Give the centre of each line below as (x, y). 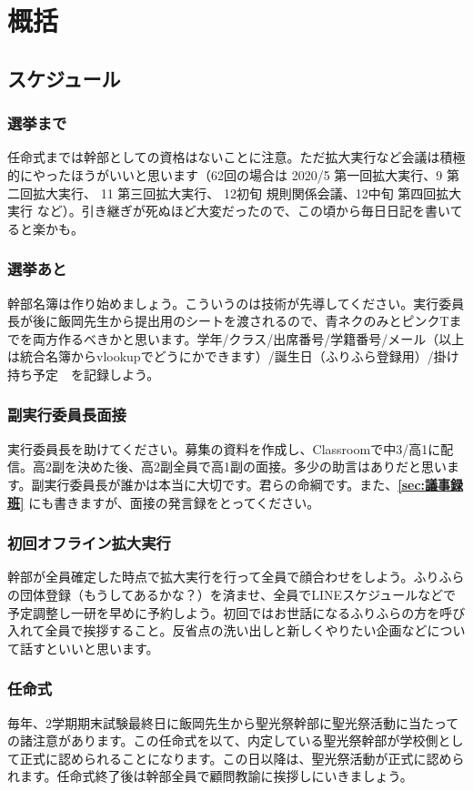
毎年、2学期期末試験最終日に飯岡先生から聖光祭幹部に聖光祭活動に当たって (233, 722)
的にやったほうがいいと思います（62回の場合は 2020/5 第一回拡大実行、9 (225, 174)
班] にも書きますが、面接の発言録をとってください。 (164, 502)
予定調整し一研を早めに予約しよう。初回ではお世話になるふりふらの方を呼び (236, 612)
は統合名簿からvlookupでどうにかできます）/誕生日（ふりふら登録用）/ (221, 356)
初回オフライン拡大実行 (89, 543)
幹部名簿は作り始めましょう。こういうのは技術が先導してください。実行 (223, 303)
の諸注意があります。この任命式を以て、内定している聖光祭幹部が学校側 (223, 740)
